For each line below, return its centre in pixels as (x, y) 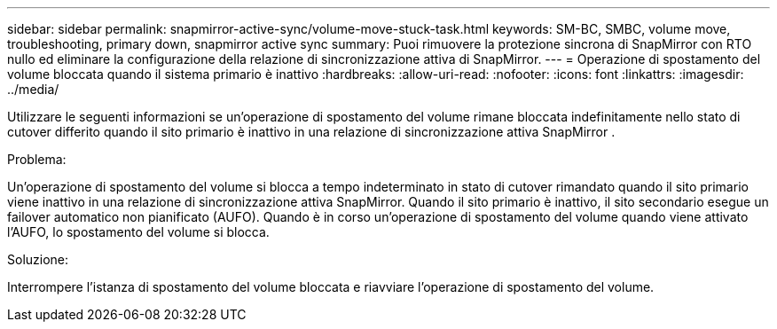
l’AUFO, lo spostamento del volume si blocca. (138, 232)
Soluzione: (38, 259)
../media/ (33, 89)
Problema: (37, 159)
